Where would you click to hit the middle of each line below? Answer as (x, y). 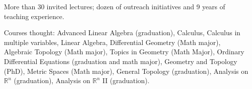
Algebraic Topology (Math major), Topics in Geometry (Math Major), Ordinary (124, 52)
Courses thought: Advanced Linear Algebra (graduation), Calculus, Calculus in (122, 33)
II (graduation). (126, 80)
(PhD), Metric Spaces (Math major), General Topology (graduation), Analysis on (126, 71)
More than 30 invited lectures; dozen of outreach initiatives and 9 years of (115, 6)
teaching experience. (34, 16)
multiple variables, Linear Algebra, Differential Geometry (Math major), (112, 42)
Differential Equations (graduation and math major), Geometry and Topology (121, 61)
